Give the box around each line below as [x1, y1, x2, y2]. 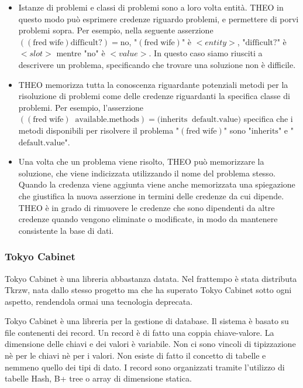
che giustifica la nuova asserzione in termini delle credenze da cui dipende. [18, 189, 284, 202]
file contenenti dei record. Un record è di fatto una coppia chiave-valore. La [5, 326, 274, 338]
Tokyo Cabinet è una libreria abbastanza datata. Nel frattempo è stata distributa [5, 272, 297, 284]
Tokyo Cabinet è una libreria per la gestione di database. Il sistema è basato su [5, 315, 289, 327]
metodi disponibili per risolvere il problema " [18, 124, 180, 136]
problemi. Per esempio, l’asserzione [18, 101, 144, 113]
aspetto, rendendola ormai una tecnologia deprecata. [5, 295, 193, 307]
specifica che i [243, 113, 293, 125]
